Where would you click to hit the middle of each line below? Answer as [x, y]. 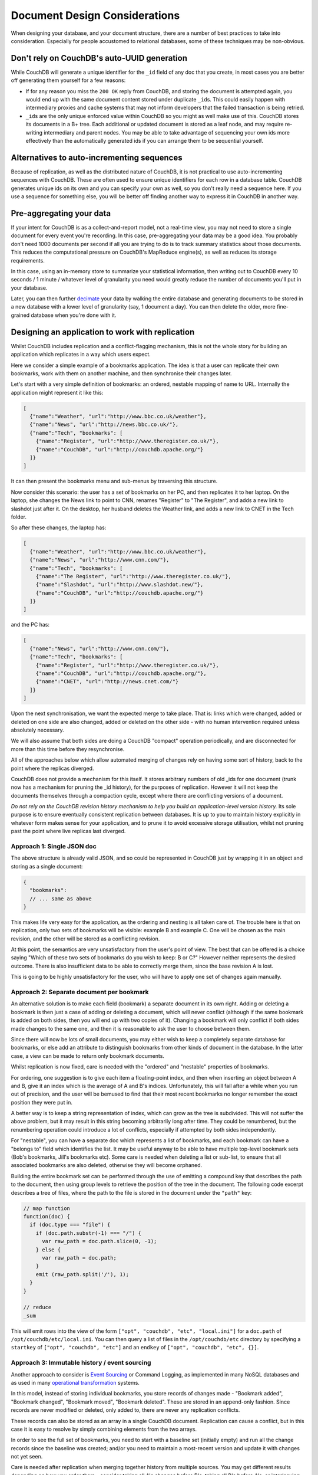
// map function [47, 1208]
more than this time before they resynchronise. [68, 749]
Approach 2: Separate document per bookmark [80, 992]
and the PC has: [30, 625]
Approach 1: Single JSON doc [54, 847]
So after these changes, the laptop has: [59, 527]
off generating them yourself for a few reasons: [68, 80]
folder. [19, 517]
